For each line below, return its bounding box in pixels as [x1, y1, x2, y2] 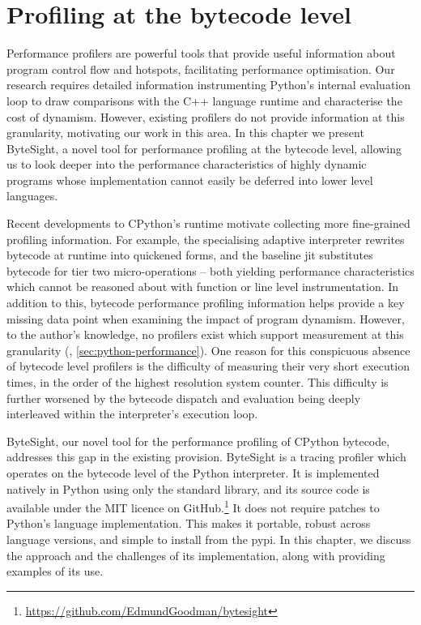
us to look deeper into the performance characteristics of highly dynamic [6, 156, 367, 173]
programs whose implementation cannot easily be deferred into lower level [6, 171, 373, 188]
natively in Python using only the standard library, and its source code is [6, 480, 370, 497]
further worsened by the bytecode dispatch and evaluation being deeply [6, 389, 361, 406]
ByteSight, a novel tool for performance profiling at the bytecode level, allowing [6, 139, 402, 156]
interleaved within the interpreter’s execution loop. [6, 405, 258, 422]
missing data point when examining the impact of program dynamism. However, [6, 310, 405, 327]
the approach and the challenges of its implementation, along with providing [6, 546, 385, 563]
